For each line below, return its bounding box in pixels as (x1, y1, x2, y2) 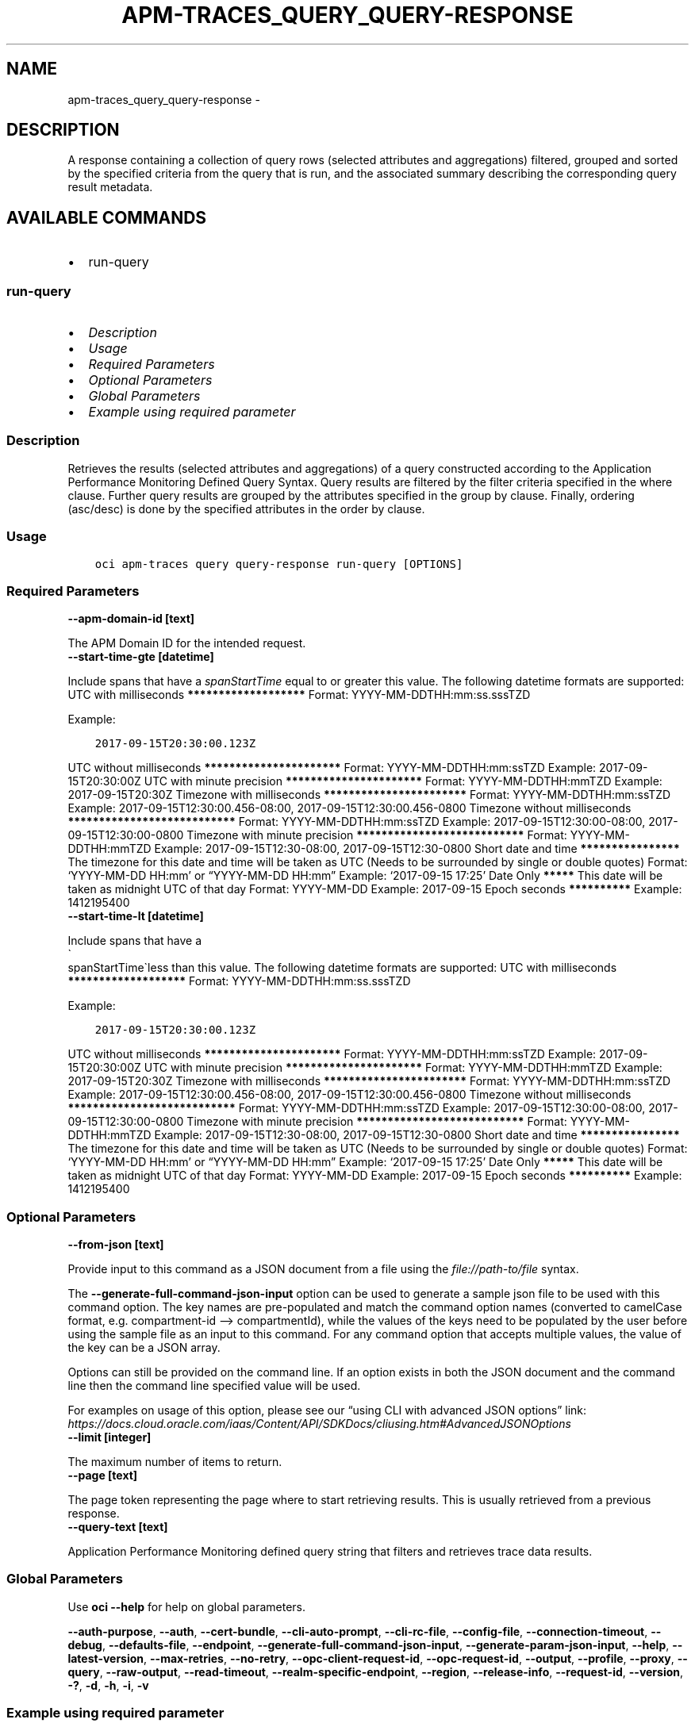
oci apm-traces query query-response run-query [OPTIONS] (94, 557, 463, 570)
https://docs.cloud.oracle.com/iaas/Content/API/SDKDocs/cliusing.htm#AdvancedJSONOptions (67, 1417, 571, 1431)
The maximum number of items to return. (67, 1455, 282, 1469)
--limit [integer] (67, 1430, 152, 1445)
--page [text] (67, 1468, 138, 1483)
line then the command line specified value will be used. (67, 1379, 361, 1393)
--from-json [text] (67, 1238, 164, 1252)
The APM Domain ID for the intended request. (67, 636, 306, 651)
